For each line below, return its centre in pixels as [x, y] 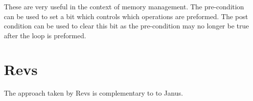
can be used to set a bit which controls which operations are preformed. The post [126, 16]
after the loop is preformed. [45, 35]
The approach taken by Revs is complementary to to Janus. [93, 92]
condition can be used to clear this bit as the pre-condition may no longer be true [126, 26]
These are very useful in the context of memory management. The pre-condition [124, 6]
